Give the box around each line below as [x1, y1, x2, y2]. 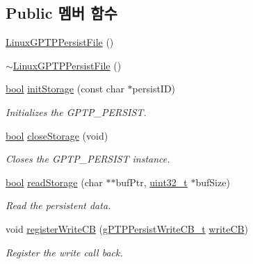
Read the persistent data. [6, 198, 111, 213]
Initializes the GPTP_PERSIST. [6, 104, 147, 119]
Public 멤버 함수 [6, 2, 117, 24]
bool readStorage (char [6, 174, 103, 189]
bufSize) [195, 174, 230, 189]
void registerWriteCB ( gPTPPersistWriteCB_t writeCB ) [6, 221, 248, 236]
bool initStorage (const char [6, 81, 124, 96]
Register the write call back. [6, 245, 123, 259]
